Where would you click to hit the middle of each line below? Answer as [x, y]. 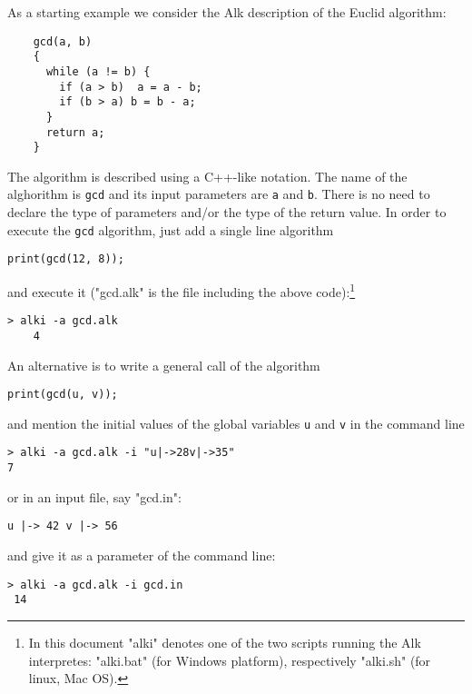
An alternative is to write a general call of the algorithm [164, 365]
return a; [75, 132]
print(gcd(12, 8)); [66, 259]
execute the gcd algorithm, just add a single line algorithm [171, 229]
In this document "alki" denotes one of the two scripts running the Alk [225, 642]
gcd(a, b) [63, 41]
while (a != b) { [98, 71]
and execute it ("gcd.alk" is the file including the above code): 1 [182, 290]
